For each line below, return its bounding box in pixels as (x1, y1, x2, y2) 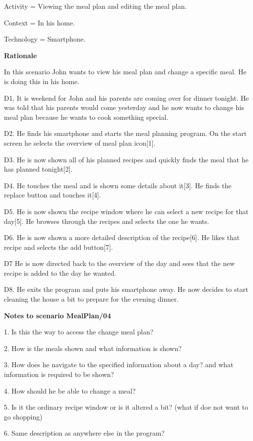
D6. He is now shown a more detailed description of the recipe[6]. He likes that (4, 232, 240, 243)
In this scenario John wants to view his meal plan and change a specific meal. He (4, 66, 247, 77)
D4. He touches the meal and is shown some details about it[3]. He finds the (4, 180, 232, 190)
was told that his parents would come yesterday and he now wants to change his (4, 102, 244, 112)
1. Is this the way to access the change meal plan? (4, 327, 153, 337)
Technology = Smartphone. (4, 34, 85, 44)
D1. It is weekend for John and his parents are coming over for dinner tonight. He (4, 92, 249, 103)
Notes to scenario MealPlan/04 (4, 310, 111, 320)
